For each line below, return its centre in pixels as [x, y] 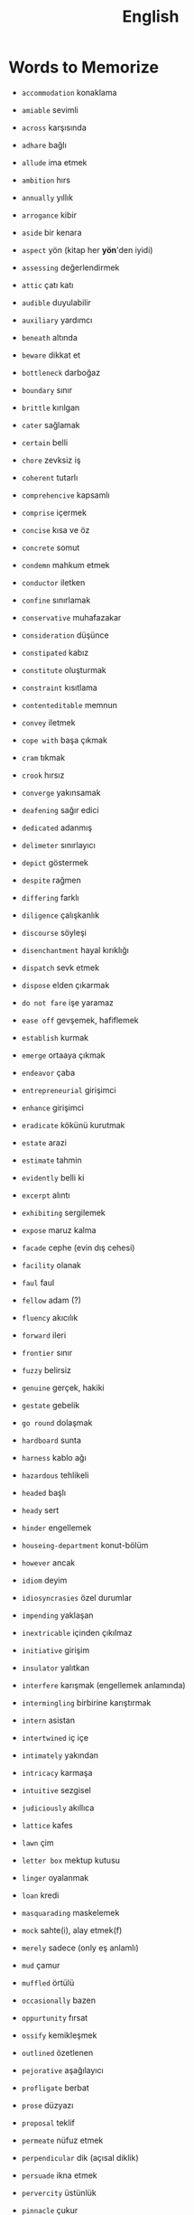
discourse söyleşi [54, 932]
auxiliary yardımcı [57, 320]
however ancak [48, 1562]
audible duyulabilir [56, 302]
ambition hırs [46, 180]
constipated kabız [55, 652]
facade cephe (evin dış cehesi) [78, 1248]
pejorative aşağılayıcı [63, 2070]
